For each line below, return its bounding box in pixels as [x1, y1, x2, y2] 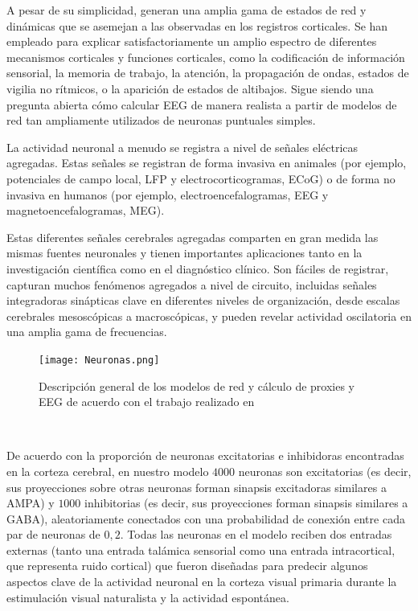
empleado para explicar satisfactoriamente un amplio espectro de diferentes [6, 33, 377, 50]
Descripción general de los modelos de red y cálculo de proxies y [39, 377, 355, 394]
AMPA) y [6, 494, 55, 511]
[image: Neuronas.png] [39, 354, 160, 366]
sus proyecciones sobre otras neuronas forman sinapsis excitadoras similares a [6, 478, 387, 495]
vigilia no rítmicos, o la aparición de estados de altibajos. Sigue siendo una [6, 80, 374, 96]
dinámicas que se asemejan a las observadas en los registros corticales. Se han [6, 17, 388, 34]
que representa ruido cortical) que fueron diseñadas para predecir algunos [6, 557, 368, 574]
